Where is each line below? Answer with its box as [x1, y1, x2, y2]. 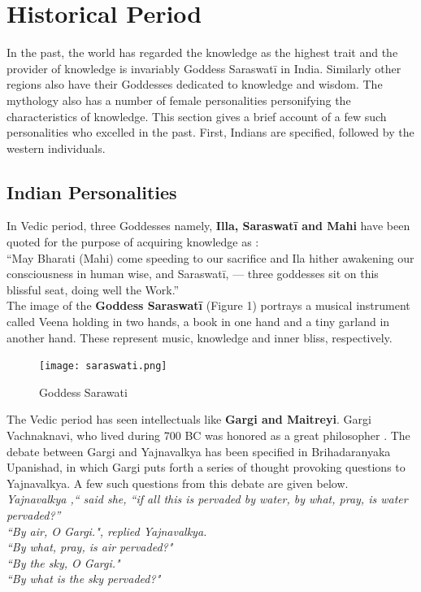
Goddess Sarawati [39, 383, 128, 400]
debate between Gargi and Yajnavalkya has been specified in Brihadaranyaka [7, 442, 391, 459]
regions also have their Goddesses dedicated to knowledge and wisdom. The [7, 76, 383, 93]
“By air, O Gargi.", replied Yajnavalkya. [7, 522, 207, 539]
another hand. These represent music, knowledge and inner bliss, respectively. [7, 329, 393, 346]
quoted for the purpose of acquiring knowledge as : [7, 233, 259, 250]
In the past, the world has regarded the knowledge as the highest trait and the [7, 44, 398, 61]
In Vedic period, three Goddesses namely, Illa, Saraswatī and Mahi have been [7, 217, 410, 234]
